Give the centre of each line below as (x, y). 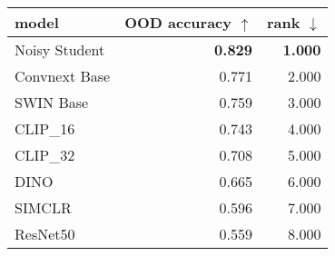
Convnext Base (63, 76)
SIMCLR (43, 207)
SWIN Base (52, 102)
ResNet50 (45, 234)
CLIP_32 (45, 155)
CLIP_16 (45, 128)
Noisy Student (60, 49)
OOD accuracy (178, 22)
